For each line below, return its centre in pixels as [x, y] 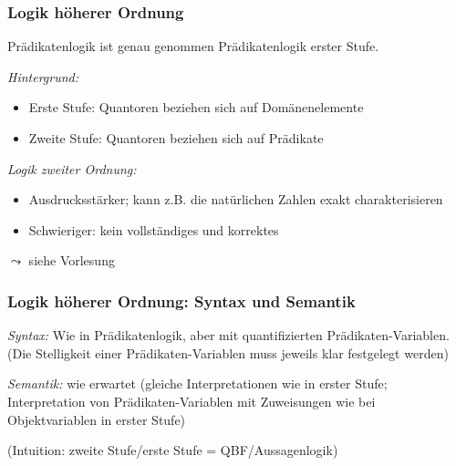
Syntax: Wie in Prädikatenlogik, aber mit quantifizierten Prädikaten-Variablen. [228, 335]
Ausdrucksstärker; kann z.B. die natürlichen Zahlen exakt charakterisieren [236, 199]
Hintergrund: [43, 76]
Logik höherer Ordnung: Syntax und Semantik [181, 300]
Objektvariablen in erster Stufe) [97, 419]
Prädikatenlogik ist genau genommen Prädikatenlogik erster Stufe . [193, 46]
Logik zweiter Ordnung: [72, 168]
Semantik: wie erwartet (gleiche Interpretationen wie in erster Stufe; [197, 383]
